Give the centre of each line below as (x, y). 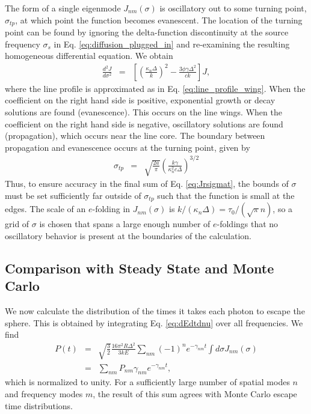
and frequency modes (44, 394)
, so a (283, 209)
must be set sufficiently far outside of (73, 195)
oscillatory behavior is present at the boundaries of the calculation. (128, 235)
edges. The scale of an (45, 209)
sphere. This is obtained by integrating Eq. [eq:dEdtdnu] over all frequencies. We (154, 322)
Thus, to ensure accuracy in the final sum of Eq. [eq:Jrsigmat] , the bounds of (147, 184)
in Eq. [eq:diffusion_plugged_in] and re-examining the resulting (172, 44)
